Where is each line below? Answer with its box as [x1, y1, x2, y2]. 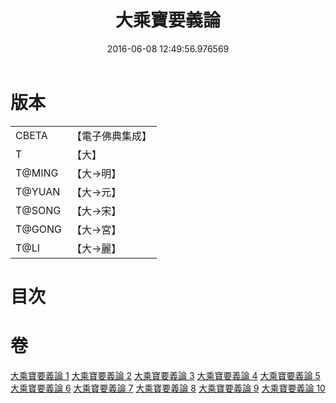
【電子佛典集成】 [71, 129, 152, 143]
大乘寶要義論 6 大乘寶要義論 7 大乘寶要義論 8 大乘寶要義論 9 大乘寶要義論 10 [10, 382, 326, 394]
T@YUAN [15, 184, 61, 198]
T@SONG [15, 203, 62, 217]
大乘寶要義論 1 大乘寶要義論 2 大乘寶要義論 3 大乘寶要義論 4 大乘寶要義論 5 [10, 369, 321, 381]
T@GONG [15, 222, 62, 236]
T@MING [15, 166, 59, 180]
